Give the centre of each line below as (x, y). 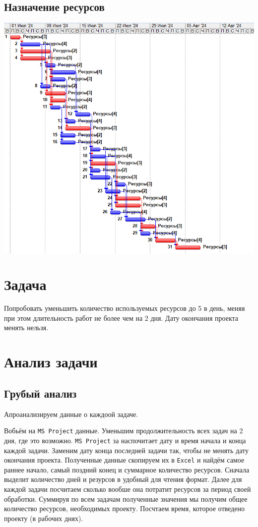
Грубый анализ (40, 393)
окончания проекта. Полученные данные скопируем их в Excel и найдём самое (124, 460)
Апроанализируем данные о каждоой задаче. (71, 414)
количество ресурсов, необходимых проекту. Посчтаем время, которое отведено (124, 508)
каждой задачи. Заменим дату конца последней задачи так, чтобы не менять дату (126, 450)
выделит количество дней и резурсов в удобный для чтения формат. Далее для (123, 479)
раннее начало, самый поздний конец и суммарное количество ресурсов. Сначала (127, 469)
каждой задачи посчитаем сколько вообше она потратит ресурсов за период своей (128, 489)
